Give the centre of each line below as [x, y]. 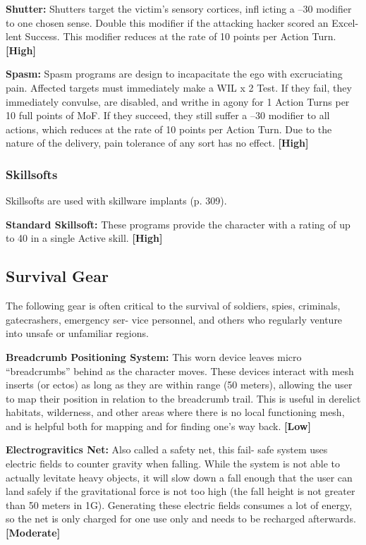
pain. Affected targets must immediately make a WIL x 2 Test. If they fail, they [179, 87]
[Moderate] [33, 533]
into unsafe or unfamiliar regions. [77, 333]
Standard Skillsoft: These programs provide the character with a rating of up [178, 224]
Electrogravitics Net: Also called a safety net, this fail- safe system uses [167, 449]
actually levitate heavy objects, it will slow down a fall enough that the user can [179, 477]
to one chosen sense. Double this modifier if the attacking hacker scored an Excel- [182, 22]
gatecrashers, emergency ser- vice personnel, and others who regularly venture [174, 319]
